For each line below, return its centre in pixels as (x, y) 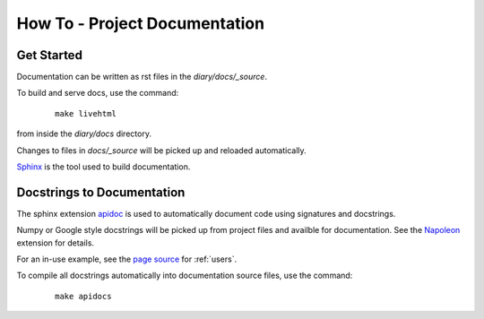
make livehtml (86, 113)
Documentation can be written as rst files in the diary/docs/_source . (142, 77)
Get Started (49, 55)
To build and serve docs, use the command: (98, 93)
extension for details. (55, 243)
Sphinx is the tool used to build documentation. (104, 167)
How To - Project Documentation (140, 23)
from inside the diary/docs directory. (84, 134)
